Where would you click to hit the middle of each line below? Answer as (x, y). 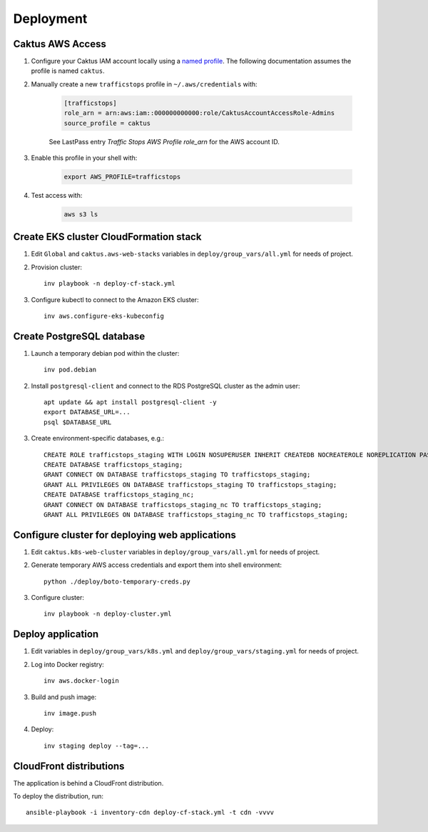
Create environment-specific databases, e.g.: (97, 438)
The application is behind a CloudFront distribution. (88, 783)
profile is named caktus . (68, 71)
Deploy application (56, 635)
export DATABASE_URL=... (87, 412)
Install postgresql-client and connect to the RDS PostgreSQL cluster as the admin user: (165, 386)
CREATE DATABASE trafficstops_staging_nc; (119, 495)
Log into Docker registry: (68, 664)
